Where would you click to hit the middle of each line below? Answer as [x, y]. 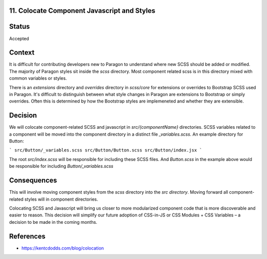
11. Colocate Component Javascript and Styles [82, 11]
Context [22, 53]
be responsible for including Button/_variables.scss [61, 166]
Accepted [19, 38]
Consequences [33, 181]
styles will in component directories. [61, 199]
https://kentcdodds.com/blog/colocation [63, 248]
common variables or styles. [38, 78]
